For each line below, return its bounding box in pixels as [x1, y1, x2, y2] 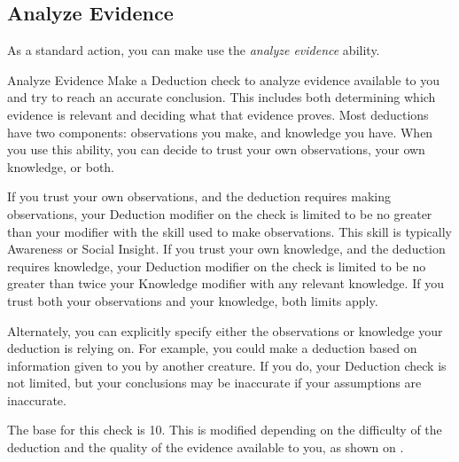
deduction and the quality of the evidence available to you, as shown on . [7, 438, 404, 457]
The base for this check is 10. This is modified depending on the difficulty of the [7, 420, 442, 439]
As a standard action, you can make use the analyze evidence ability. [7, 41, 380, 59]
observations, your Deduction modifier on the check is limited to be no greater [7, 204, 432, 223]
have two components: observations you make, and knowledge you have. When [7, 122, 433, 141]
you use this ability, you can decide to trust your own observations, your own [7, 140, 425, 159]
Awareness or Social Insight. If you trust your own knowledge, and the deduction [7, 239, 446, 258]
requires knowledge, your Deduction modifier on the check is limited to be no [7, 256, 426, 275]
